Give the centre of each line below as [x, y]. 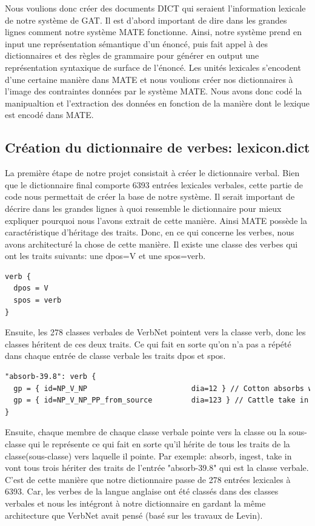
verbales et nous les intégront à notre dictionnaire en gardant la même [135, 503]
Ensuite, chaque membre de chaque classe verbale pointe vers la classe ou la [145, 432]
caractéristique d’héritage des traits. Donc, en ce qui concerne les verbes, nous [150, 232]
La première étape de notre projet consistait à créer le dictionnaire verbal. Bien [152, 173]
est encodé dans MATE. [49, 115]
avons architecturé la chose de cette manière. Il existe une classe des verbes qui [151, 244]
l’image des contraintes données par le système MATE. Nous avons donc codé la [154, 91]
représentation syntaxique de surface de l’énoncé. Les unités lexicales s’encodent [153, 67]
